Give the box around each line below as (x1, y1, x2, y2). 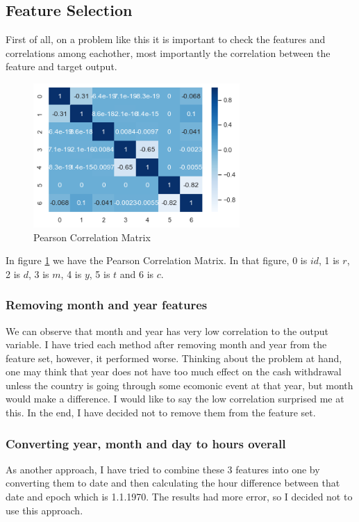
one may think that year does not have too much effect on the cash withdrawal (6, 364, 342, 379)
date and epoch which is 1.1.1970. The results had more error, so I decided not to (6, 489, 353, 504)
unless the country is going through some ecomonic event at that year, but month (6, 377, 353, 392)
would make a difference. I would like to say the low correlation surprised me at (6, 391, 344, 406)
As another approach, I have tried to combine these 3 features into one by (6, 462, 320, 476)
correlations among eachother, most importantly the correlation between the (6, 45, 331, 60)
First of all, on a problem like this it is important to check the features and (6, 32, 326, 47)
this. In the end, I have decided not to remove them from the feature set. (6, 405, 316, 420)
